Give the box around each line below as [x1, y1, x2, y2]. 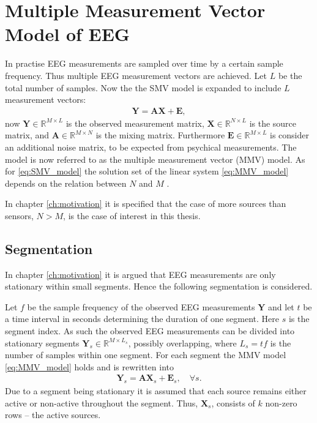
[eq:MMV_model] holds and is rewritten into [5, 360, 174, 373]
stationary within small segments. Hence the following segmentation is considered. [5, 280, 313, 293]
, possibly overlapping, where [128, 336, 237, 349]
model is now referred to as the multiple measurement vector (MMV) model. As [5, 152, 305, 165]
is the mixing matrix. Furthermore [95, 129, 225, 141]
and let [268, 300, 294, 313]
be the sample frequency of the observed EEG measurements [27, 300, 255, 313]
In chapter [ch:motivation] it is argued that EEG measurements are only [5, 268, 276, 280]
